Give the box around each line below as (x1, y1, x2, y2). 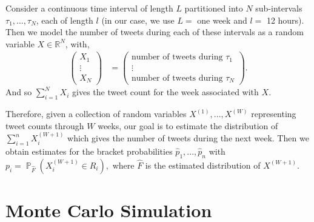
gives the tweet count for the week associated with (72, 86, 259, 98)
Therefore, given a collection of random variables (5, 107, 187, 120)
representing (251, 107, 296, 120)
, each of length (36, 13, 93, 26)
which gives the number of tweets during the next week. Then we (67, 132, 309, 144)
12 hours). (266, 13, 304, 26)
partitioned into (184, 2, 243, 14)
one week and (197, 13, 247, 26)
